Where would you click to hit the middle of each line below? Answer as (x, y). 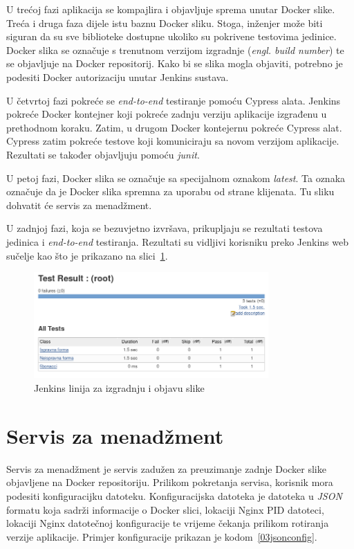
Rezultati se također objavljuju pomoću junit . (103, 154)
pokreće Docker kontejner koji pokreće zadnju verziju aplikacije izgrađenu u (167, 114)
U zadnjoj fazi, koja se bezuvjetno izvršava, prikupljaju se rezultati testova (165, 228)
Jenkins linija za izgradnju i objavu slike (119, 388)
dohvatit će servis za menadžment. (79, 205)
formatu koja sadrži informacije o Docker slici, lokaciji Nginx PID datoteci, (165, 509)
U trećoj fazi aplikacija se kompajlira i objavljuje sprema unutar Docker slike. (171, 9)
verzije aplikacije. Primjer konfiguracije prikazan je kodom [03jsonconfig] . (162, 536)
